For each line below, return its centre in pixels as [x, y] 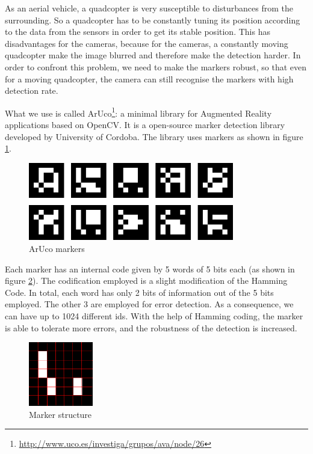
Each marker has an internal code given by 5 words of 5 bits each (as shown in [150, 268]
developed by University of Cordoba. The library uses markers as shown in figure [154, 136]
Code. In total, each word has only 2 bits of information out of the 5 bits [139, 292]
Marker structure [60, 414]
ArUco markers [57, 249]
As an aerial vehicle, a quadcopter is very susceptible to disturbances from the [149, 8]
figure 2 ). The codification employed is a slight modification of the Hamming [146, 281]
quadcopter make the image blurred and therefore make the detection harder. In [153, 55]
